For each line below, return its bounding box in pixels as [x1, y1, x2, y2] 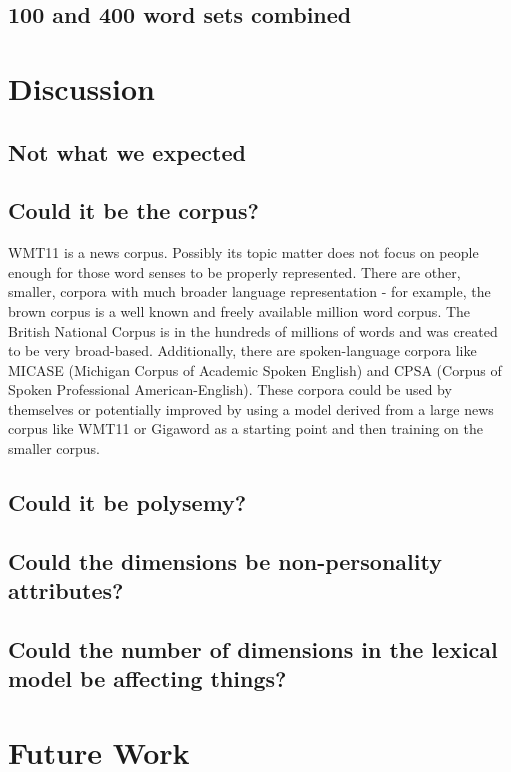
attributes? [8, 575, 124, 606]
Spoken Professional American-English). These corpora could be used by [8, 379, 452, 400]
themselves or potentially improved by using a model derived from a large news [8, 398, 494, 419]
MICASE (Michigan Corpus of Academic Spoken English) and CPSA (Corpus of [8, 359, 502, 380]
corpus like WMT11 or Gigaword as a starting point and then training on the [8, 418, 484, 439]
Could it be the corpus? [8, 195, 259, 226]
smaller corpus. [8, 438, 101, 459]
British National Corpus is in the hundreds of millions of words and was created [8, 320, 498, 341]
